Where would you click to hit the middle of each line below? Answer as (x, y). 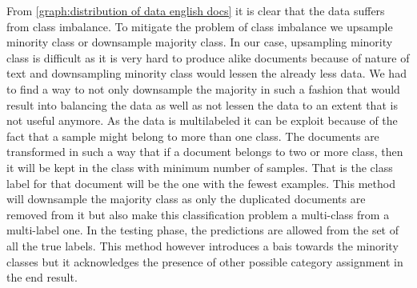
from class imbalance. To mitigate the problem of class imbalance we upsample (200, 26)
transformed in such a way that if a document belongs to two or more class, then (205, 152)
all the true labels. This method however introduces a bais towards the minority (202, 245)
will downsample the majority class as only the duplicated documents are (186, 199)
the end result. (42, 277)
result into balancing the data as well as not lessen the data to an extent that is (202, 104)
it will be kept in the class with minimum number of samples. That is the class (200, 167)
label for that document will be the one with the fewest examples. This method (201, 183)
